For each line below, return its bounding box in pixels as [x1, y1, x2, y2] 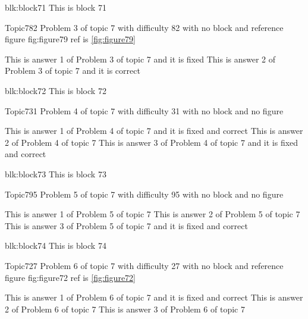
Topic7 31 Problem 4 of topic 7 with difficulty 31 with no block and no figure [5, 104, 284, 117]
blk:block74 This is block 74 [5, 239, 106, 252]
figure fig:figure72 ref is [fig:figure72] [5, 271, 136, 283]
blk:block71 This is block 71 [5, 1, 106, 13]
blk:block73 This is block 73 [5, 167, 106, 180]
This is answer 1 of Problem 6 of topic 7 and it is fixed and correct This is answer [5, 291, 303, 304]
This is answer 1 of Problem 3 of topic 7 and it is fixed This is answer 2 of [5, 52, 276, 65]
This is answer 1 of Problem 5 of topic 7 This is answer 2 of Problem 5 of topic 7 [5, 208, 300, 220]
